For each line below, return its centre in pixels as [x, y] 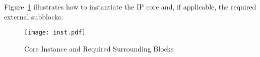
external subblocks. [34, 16]
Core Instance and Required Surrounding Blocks [99, 48]
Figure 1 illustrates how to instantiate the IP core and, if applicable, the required [130, 6]
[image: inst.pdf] [55, 33]
